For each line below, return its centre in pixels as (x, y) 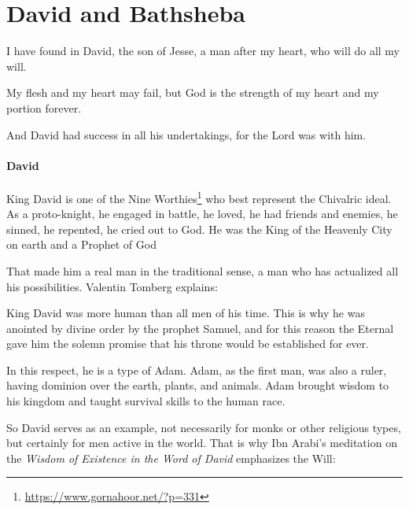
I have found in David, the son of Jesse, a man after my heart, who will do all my (203, 51)
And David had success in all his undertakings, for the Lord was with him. (186, 134)
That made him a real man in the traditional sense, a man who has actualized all (203, 270)
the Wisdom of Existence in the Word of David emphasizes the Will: (171, 458)
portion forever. (44, 107)
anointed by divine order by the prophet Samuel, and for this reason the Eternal (200, 328)
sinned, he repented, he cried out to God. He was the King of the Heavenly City (199, 229)
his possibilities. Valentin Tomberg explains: (112, 286)
